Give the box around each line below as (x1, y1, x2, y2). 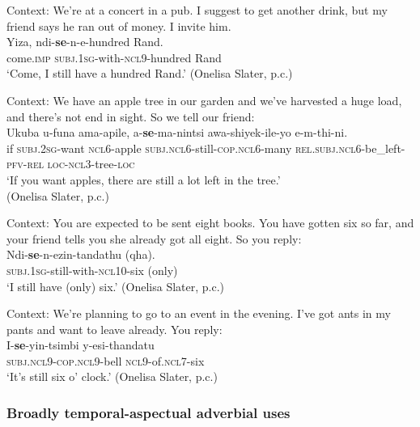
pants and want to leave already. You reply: (6, 320, 223, 337)
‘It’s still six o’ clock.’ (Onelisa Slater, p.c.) (6, 368, 218, 385)
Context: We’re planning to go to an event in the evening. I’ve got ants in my (6, 305, 391, 322)
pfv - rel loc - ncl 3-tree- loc (6, 155, 135, 172)
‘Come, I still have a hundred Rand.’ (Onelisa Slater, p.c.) (6, 65, 293, 82)
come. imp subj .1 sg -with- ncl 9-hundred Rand (6, 49, 222, 66)
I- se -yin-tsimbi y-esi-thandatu (6, 336, 155, 353)
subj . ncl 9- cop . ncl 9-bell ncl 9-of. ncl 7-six (6, 352, 205, 369)
